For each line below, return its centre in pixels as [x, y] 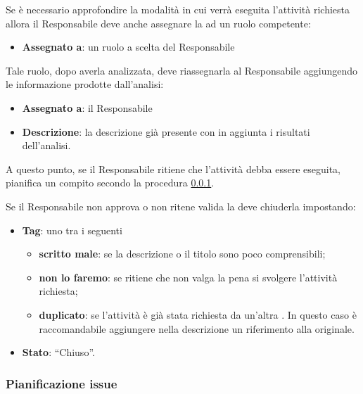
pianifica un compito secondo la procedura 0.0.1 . [110, 183]
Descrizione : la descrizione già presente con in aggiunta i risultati [166, 131]
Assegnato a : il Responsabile [87, 107]
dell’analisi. [46, 145]
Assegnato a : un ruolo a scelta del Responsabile [128, 47]
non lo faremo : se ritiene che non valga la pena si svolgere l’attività [188, 277]
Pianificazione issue [62, 383]
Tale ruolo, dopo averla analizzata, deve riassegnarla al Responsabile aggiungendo [182, 70]
